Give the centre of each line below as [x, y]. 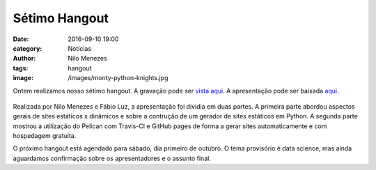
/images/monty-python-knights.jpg [118, 78]
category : [28, 48]
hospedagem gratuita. [45, 136]
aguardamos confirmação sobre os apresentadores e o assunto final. [112, 158]
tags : [21, 68]
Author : [24, 59]
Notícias [80, 48]
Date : [21, 39]
